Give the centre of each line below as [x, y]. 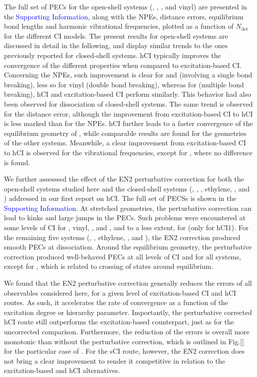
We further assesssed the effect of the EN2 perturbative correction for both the [124, 179]
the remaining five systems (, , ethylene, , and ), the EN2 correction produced [122, 237]
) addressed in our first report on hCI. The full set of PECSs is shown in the [120, 198]
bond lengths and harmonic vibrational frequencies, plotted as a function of [119, 26]
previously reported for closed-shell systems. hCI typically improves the [113, 55]
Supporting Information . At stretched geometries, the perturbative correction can [128, 208]
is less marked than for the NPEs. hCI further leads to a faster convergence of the [128, 123]
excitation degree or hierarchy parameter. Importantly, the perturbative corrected [128, 312]
